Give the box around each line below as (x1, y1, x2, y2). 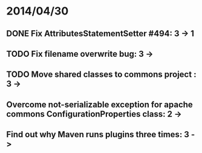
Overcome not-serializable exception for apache (6, 99, 194, 109)
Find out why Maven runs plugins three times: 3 (6, 129, 189, 140)
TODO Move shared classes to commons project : (6, 70, 197, 80)
